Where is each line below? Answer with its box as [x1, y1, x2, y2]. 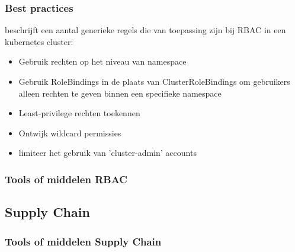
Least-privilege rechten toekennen [18, 107, 140, 119]
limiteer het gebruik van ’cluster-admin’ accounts [18, 146, 197, 159]
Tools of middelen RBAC [5, 171, 127, 186]
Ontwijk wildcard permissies [18, 126, 121, 139]
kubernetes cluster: [5, 35, 73, 47]
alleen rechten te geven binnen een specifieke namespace [18, 87, 222, 99]
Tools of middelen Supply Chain [5, 234, 162, 248]
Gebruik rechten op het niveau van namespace [18, 55, 187, 68]
